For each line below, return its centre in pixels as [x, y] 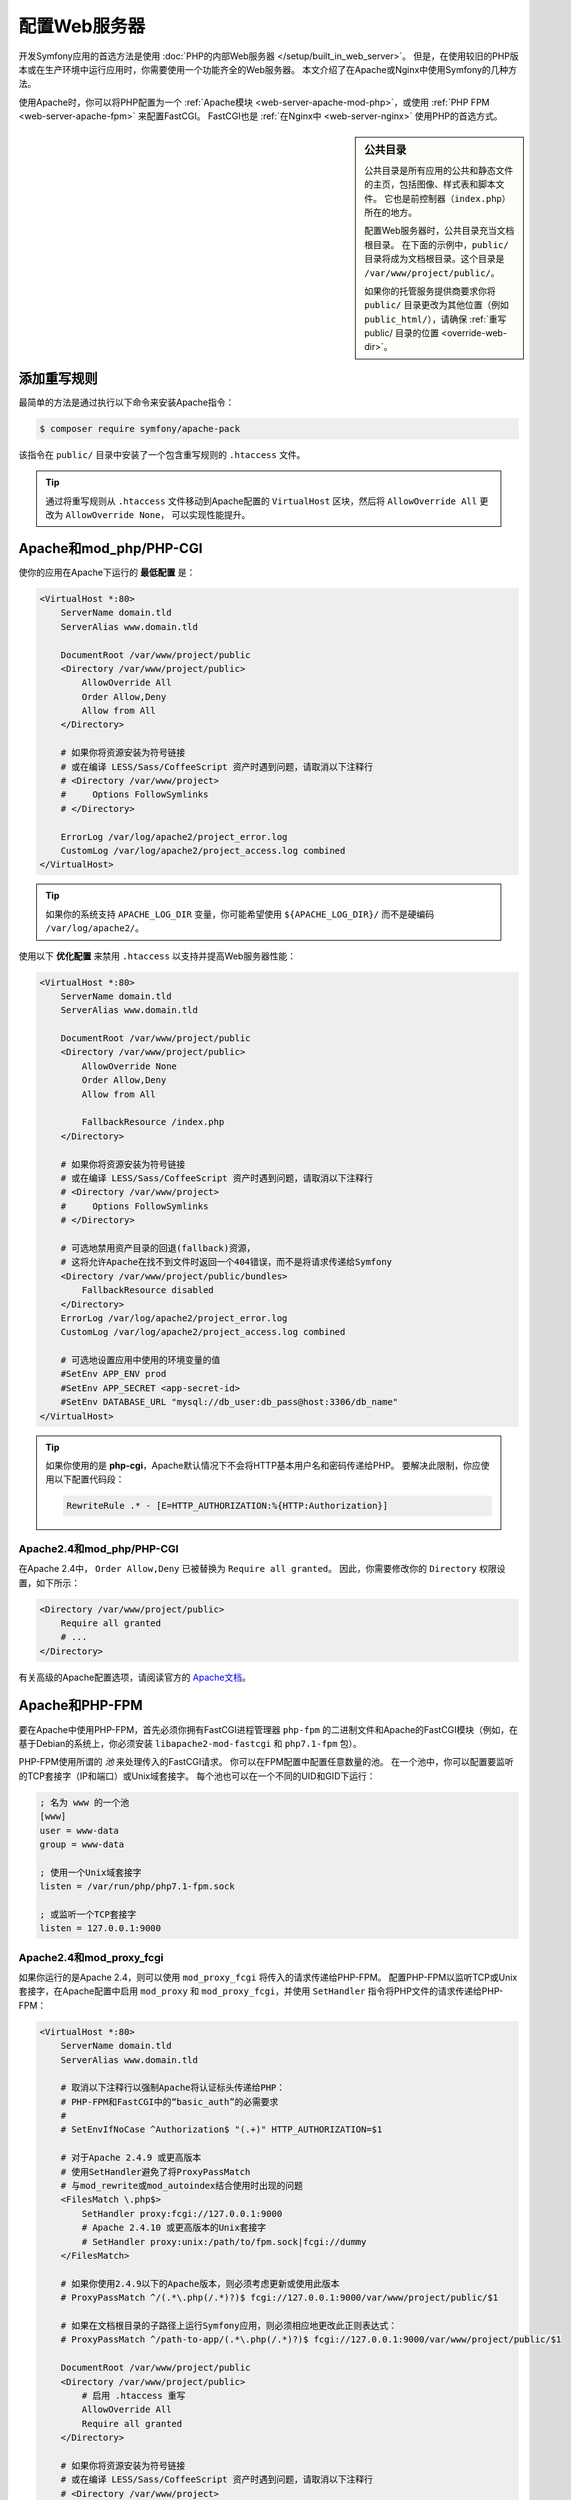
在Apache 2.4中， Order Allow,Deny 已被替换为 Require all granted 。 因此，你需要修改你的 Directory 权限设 [262, 1569]
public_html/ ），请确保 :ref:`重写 [435, 319]
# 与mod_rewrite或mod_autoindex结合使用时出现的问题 [182, 2186]
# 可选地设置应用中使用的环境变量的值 [140, 1360]
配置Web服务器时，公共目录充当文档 [439, 231]
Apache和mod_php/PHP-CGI [110, 548]
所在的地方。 [390, 212]
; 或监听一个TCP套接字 [88, 1914]
